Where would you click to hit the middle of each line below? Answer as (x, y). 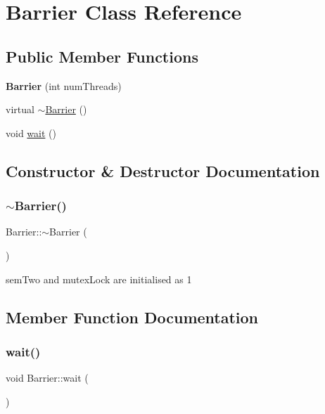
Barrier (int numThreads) (64, 85)
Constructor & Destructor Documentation (163, 170)
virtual (20, 109)
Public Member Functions (102, 56)
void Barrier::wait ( (47, 378)
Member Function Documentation (132, 317)
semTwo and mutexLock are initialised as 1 (99, 279)
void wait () (31, 132)
